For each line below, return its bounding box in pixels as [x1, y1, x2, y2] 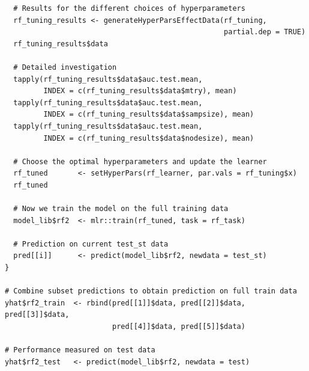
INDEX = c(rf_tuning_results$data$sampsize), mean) [43, 110, 254, 119]
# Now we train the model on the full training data [13, 204, 229, 213]
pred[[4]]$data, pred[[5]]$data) [112, 322, 245, 331]
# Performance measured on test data [5, 346, 155, 355]
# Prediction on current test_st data [13, 239, 169, 248]
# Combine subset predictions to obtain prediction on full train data [5, 287, 297, 296]
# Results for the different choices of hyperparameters [13, 4, 245, 13]
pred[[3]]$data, [5, 310, 70, 319]
